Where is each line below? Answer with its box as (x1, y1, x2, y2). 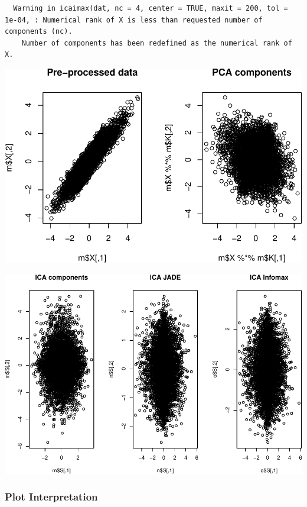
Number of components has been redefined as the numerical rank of (21, 38, 292, 47)
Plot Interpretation (5, 489, 98, 504)
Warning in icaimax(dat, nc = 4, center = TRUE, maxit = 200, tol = (13, 4, 288, 12)
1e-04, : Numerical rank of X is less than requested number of (5, 15, 263, 24)
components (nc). (5, 27, 73, 36)
